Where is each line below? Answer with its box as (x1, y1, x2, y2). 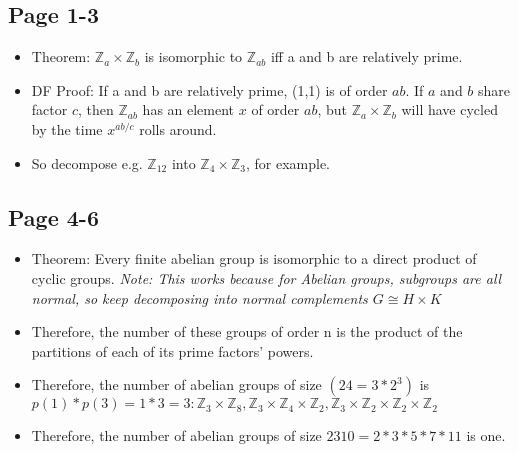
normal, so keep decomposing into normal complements (31, 287, 368, 308)
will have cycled (401, 99, 498, 120)
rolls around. (139, 118, 217, 139)
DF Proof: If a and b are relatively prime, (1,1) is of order (31, 79, 388, 100)
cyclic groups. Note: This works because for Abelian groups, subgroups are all (31, 267, 502, 288)
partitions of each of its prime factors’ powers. (31, 340, 314, 361)
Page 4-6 (8, 201, 99, 232)
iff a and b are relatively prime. (270, 46, 463, 67)
